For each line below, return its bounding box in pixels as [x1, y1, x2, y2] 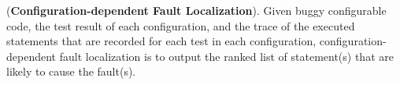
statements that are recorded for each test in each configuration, [6, 33, 317, 49]
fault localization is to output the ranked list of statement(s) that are [59, 48, 394, 64]
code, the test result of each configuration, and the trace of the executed [6, 17, 355, 34]
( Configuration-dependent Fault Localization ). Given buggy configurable [6, 2, 387, 18]
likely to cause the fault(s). [6, 63, 136, 80]
